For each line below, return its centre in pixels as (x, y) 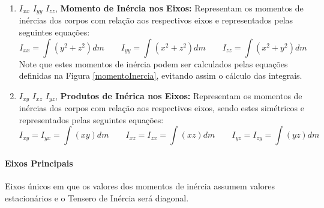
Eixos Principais (39, 163)
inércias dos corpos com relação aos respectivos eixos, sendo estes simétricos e (161, 108)
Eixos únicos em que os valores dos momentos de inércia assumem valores (140, 186)
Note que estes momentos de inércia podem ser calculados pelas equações (153, 63)
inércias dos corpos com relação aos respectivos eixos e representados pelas (156, 20)
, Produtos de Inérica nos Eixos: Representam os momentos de (178, 95)
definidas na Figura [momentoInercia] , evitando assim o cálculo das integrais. (160, 75)
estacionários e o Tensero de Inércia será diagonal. (97, 197)
